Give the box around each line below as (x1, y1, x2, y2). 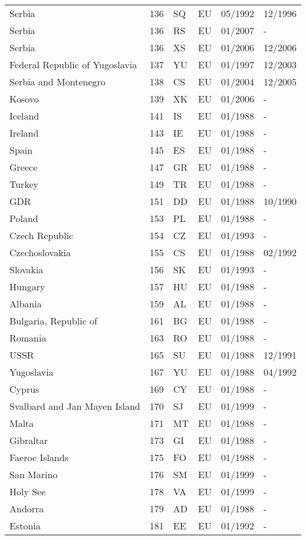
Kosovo (9, 92, 39, 105)
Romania (9, 331, 47, 344)
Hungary (9, 280, 45, 293)
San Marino (9, 468, 58, 481)
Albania (9, 297, 42, 310)
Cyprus (9, 382, 40, 396)
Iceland (9, 109, 40, 122)
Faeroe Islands (9, 450, 69, 464)
